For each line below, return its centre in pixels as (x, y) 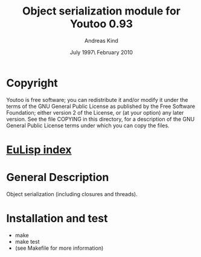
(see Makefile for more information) (59, 248)
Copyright (32, 83)
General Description (58, 178)
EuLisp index (39, 150)
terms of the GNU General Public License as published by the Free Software (101, 106)
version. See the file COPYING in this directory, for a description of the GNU (101, 119)
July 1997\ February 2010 (101, 52)
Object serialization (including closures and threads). (72, 194)
